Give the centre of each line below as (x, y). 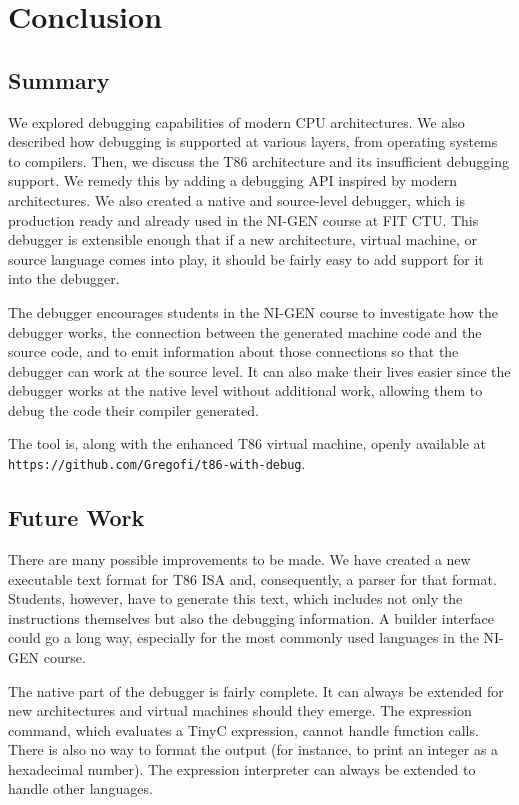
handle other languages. (80, 788)
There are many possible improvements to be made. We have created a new (239, 558)
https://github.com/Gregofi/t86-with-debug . (157, 463)
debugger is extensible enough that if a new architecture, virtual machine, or (242, 239)
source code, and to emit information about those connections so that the (233, 351)
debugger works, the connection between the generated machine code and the (245, 331)
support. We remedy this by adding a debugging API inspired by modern (233, 180)
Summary (59, 79)
